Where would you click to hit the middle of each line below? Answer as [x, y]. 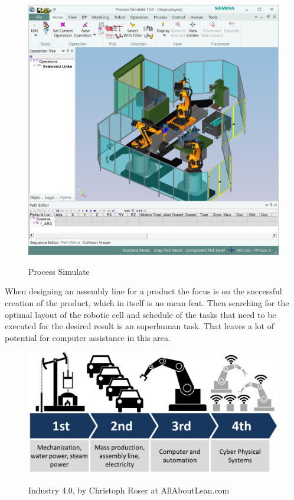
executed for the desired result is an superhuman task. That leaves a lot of [139, 326]
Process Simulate [59, 271]
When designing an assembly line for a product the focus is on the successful [143, 291]
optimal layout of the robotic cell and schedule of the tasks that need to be [141, 314]
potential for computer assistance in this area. [88, 337]
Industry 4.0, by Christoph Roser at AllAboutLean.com [129, 490]
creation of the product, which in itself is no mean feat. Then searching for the [147, 302]
